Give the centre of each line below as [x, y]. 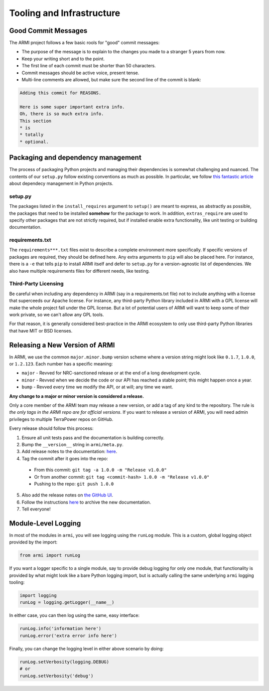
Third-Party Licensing [37, 284]
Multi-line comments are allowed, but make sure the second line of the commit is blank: [111, 80]
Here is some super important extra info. [72, 107]
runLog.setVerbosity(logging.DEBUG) [65, 662]
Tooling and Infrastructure [65, 13]
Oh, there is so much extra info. [62, 114]
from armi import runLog [50, 555]
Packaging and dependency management [75, 158]
